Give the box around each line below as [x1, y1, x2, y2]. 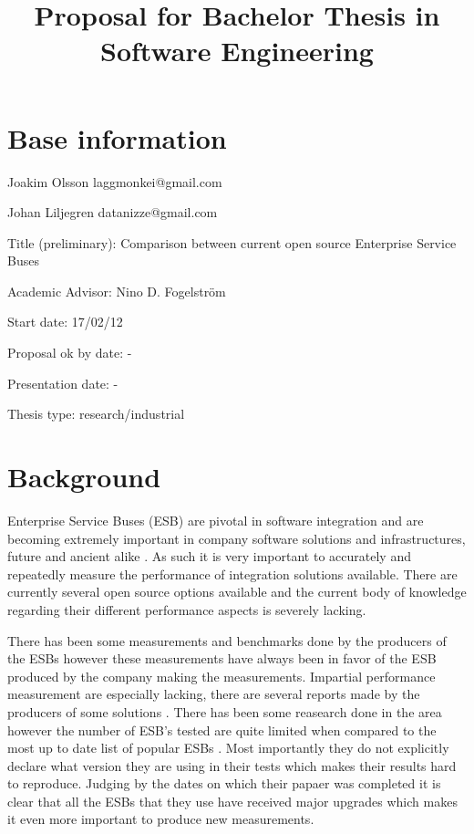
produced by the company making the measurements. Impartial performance [7, 666, 436, 685]
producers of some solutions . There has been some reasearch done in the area [7, 702, 442, 721]
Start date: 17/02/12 [7, 312, 123, 331]
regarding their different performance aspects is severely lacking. [7, 599, 366, 619]
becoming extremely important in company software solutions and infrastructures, [7, 528, 466, 547]
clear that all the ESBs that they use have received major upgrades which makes [7, 791, 458, 810]
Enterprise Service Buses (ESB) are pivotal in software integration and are [7, 510, 424, 529]
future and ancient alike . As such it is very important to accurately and [7, 547, 411, 566]
